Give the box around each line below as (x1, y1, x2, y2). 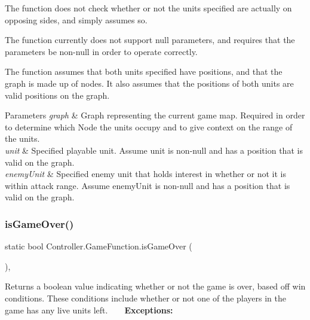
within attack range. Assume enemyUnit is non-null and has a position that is (5, 179, 290, 191)
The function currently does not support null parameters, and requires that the (5, 33, 295, 46)
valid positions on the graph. (5, 89, 110, 101)
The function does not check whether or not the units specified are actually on (5, 2, 292, 14)
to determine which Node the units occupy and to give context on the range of (5, 120, 293, 133)
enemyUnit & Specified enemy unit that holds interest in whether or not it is (5, 167, 287, 180)
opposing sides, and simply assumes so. (5, 13, 148, 26)
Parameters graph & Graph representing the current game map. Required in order (5, 109, 305, 121)
